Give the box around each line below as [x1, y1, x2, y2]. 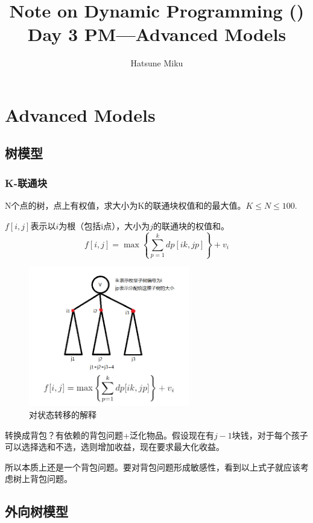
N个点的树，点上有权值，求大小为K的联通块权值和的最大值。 [5, 199, 246, 212]
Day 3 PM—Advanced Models [27, 22, 286, 46]
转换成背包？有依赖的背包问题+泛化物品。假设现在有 [5, 428, 214, 441]
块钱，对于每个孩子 [232, 428, 308, 441]
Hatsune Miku [130, 57, 183, 69]
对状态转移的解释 [29, 408, 96, 421]
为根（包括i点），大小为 [58, 219, 150, 232]
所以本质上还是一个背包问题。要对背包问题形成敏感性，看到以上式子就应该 [5, 460, 300, 473]
